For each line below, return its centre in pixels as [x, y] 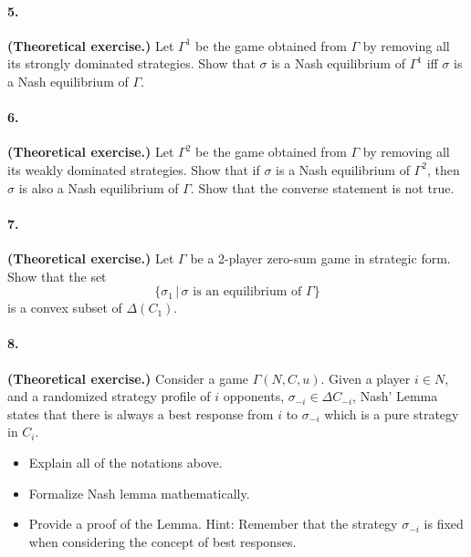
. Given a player [366, 378]
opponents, [254, 396]
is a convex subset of [65, 308]
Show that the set [57, 276]
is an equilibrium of [247, 292]
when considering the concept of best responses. [162, 541]
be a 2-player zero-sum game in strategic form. [320, 258]
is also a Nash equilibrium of [99, 187]
